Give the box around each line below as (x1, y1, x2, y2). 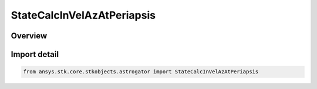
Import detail (11, 49, 59, 59)
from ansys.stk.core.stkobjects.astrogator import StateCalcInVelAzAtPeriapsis (23, 69, 259, 75)
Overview (11, 31, 48, 41)
